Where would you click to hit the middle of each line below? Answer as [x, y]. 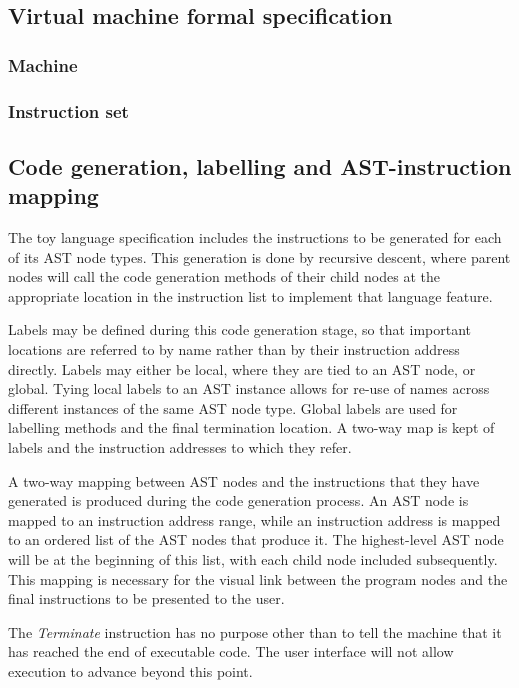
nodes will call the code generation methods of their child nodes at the [224, 276]
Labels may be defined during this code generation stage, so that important [240, 329]
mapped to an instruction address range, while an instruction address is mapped [254, 519]
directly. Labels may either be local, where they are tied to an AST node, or [242, 368]
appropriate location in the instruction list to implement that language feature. [250, 295]
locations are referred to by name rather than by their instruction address [234, 349]
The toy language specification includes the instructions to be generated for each [255, 237]
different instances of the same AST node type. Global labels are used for [233, 407]
